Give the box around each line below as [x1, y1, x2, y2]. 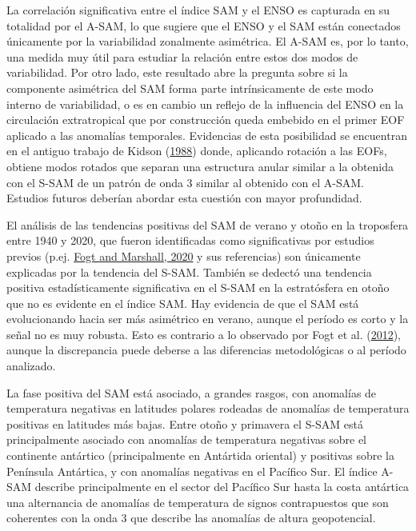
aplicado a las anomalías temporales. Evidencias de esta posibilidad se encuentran [6, 126, 407, 143]
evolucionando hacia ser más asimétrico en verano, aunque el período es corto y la [6, 310, 409, 327]
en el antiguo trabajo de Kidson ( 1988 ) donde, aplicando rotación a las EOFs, [6, 142, 387, 159]
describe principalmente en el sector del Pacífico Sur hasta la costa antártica [34, 478, 410, 495]
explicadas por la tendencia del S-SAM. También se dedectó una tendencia [6, 263, 372, 280]
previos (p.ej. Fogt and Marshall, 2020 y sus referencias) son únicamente [6, 247, 361, 264]
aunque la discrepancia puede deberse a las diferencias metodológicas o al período [6, 341, 406, 358]
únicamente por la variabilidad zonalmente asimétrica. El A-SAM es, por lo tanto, [6, 33, 409, 50]
